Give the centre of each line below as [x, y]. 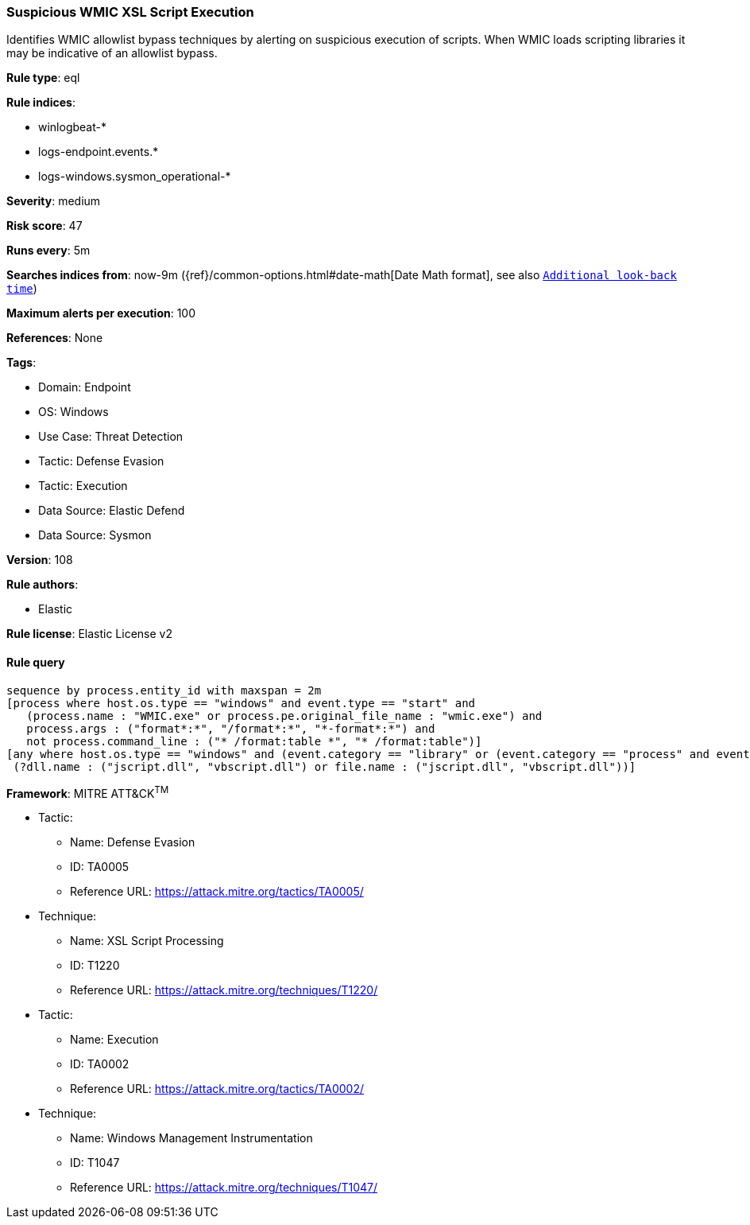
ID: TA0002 [100, 1064]
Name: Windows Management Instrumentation [191, 1138]
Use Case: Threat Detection [111, 437]
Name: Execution [114, 1040]
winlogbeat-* [72, 127]
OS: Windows [73, 412]
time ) [22, 289]
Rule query [36, 662]
